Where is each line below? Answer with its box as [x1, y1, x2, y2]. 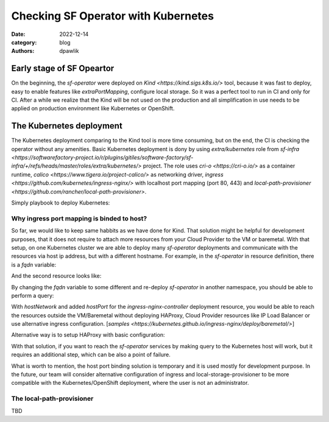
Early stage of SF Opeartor [11, 63, 115, 74]
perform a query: [11, 292, 54, 299]
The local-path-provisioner [11, 395, 94, 403]
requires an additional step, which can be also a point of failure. [11, 351, 171, 359]
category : [11, 38, 37, 46]
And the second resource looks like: [11, 272, 102, 280]
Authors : [11, 47, 35, 55]
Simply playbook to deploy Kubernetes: [11, 199, 110, 206]
